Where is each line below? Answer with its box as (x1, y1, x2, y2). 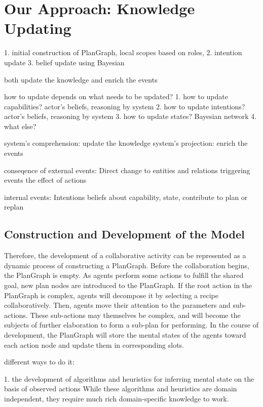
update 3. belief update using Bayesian (4, 57, 125, 67)
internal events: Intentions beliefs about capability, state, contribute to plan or (4, 191, 248, 202)
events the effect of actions (4, 175, 87, 185)
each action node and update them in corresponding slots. (4, 339, 184, 350)
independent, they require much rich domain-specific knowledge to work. (4, 393, 229, 403)
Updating (4, 18, 71, 38)
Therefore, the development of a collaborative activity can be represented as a (4, 250, 246, 261)
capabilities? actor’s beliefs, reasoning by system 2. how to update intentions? (4, 101, 245, 111)
